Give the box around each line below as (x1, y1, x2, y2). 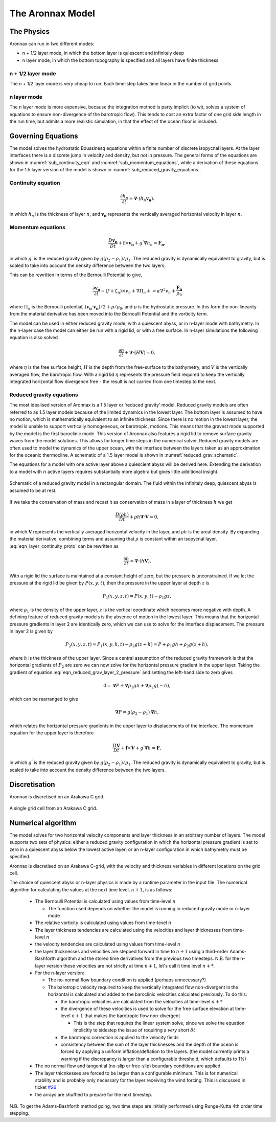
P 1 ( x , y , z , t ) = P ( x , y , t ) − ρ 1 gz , (102, 593, 172, 600)
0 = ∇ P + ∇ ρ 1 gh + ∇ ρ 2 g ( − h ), (103, 683, 171, 690)
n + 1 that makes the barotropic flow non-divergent (72, 1013, 180, 1019)
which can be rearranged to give (9, 696, 79, 702)
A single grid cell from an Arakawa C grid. (9, 805, 98, 812)
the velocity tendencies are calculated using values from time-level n (35, 941, 181, 947)
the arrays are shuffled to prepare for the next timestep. (35, 1091, 153, 1097)
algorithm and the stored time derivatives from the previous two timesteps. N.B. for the (57, 955, 240, 961)
